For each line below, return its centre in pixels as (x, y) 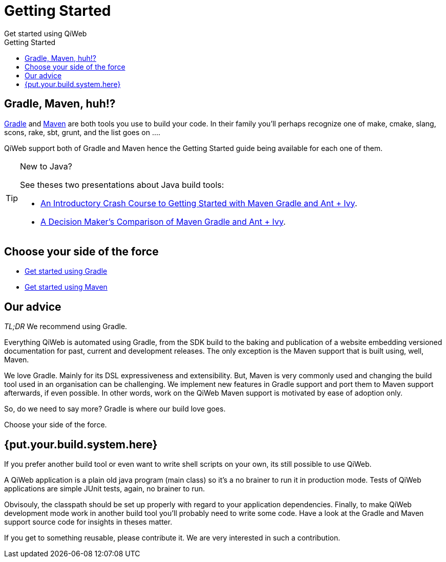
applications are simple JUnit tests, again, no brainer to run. (105, 489)
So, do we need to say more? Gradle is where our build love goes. (115, 409)
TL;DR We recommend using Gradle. (66, 327)
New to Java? (46, 166)
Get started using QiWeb (46, 33)
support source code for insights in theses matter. (88, 522)
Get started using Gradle (66, 271)
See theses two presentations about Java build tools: (122, 185)
